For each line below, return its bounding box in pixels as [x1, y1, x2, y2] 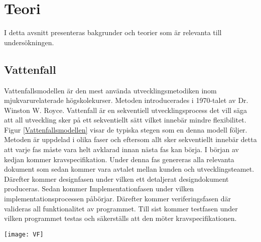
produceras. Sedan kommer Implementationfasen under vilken [4, 183, 194, 194]
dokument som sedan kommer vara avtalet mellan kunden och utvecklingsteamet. [4, 164, 254, 174]
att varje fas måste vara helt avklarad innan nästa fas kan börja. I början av [4, 144, 239, 155]
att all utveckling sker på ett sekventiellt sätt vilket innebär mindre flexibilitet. [4, 114, 246, 125]
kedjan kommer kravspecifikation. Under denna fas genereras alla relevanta [4, 154, 234, 164]
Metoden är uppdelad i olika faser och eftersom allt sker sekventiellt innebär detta [4, 134, 257, 145]
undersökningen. [4, 37, 54, 47]
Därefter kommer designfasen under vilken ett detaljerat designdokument [4, 173, 229, 184]
